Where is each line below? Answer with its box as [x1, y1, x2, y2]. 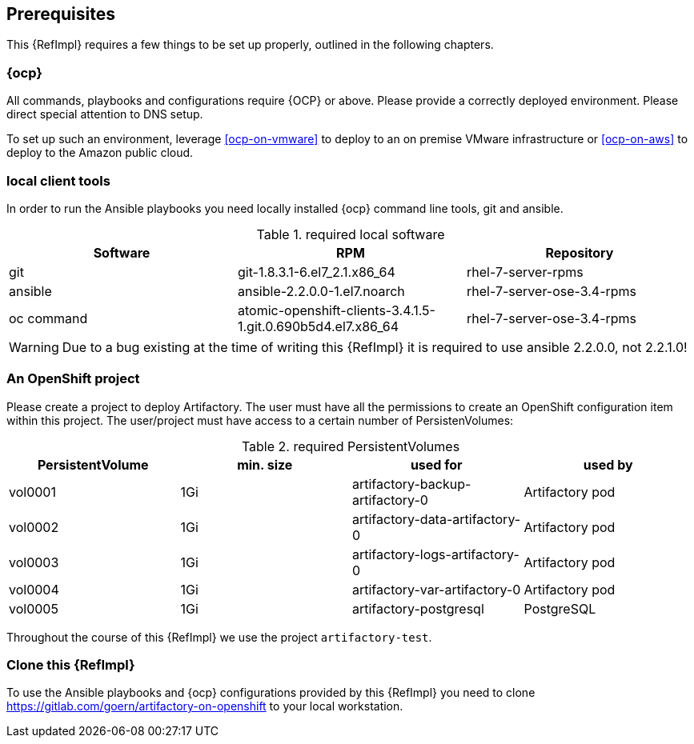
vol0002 [9, 518, 59, 535]
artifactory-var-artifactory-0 [352, 581, 521, 598]
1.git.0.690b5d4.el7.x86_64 [237, 318, 399, 334]
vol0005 [9, 600, 58, 617]
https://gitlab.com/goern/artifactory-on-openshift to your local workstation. [6, 699, 403, 714]
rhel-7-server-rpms [466, 263, 584, 280]
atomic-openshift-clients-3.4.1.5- [237, 302, 435, 318]
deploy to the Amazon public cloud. [6, 146, 194, 160]
